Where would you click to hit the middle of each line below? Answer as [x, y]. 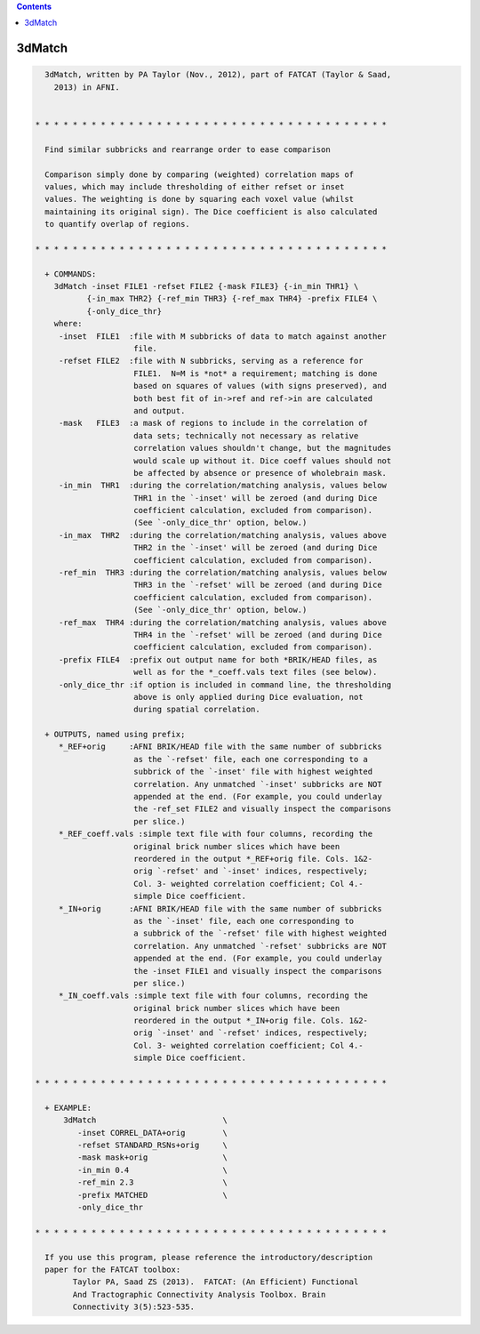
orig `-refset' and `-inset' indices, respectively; [251, 871]
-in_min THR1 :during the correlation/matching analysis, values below [222, 486]
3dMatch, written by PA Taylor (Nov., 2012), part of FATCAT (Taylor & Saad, [218, 75]
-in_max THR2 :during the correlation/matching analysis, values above [222, 535]
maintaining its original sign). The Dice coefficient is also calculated [211, 212]
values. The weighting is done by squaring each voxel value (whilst [200, 199]
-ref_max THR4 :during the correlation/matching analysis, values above [222, 622]
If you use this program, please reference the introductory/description [209, 1257]
